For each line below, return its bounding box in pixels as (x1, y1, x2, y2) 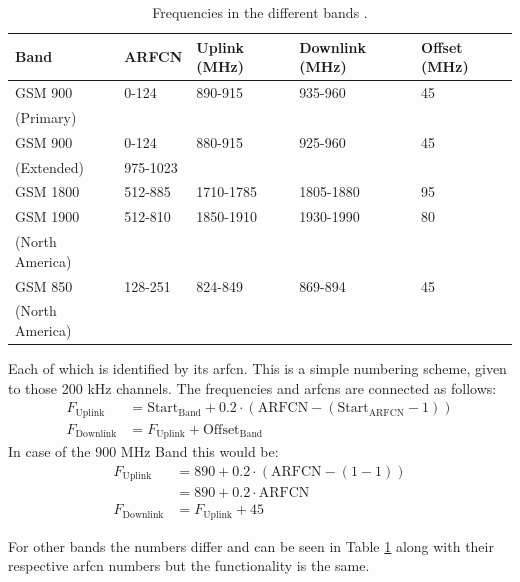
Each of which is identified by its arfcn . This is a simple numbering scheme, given (8, 358, 507, 379)
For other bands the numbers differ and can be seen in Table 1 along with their (8, 535, 494, 556)
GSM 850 (15, 275, 73, 296)
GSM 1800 (15, 181, 80, 202)
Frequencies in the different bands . (152, 2, 368, 22)
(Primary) (15, 106, 77, 127)
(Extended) (15, 156, 85, 177)
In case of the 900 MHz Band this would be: (8, 441, 279, 462)
